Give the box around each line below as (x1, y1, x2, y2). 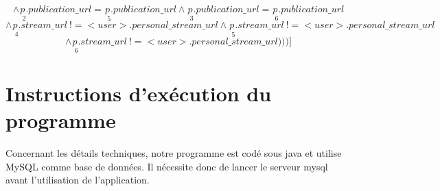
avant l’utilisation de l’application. (5, 173, 150, 187)
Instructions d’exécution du (5, 79, 272, 107)
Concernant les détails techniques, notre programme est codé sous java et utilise (5, 145, 342, 160)
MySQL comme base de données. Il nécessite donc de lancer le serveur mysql (5, 159, 328, 173)
